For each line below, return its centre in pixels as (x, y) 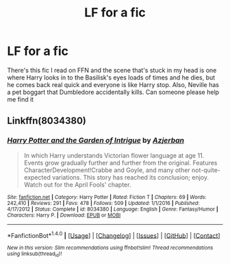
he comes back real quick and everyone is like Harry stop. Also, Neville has (113, 84)
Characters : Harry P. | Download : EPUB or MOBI (64, 215)
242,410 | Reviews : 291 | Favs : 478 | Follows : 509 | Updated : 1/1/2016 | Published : (103, 203)
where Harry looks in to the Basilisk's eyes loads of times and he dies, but (111, 77)
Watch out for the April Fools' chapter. (77, 184)
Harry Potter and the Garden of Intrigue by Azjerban (96, 141)
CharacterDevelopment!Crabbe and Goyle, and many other (107, 170)
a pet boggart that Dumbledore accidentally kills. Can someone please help (113, 92)
